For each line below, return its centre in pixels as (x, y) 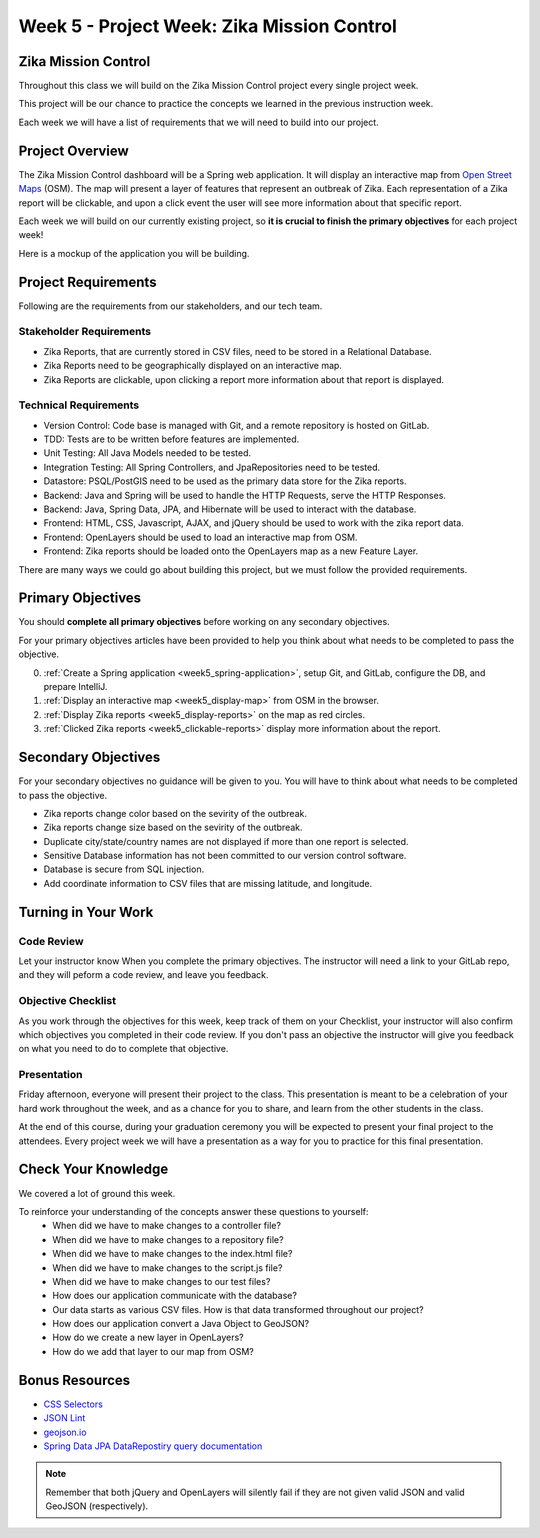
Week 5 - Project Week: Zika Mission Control (207, 26)
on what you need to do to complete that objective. (123, 1049)
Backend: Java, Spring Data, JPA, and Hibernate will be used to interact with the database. (230, 509)
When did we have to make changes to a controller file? (167, 1226)
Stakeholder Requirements (85, 332)
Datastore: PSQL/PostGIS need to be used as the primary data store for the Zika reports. (225, 481)
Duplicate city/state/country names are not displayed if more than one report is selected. (226, 841)
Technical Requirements (79, 405)
